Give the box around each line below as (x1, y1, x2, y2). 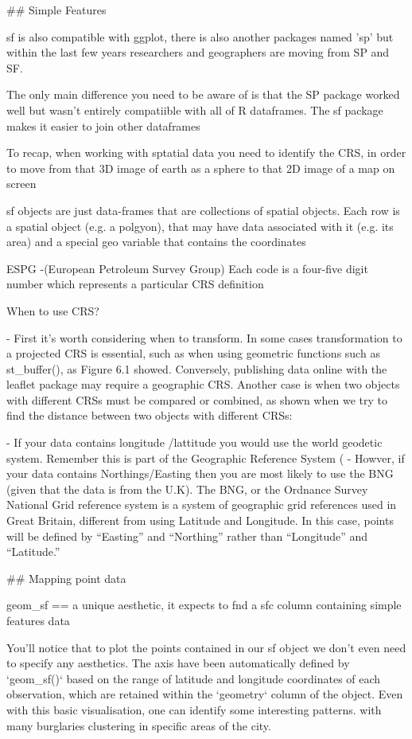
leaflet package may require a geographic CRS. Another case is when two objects (6, 376, 400, 393)
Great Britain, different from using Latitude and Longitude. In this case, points (6, 512, 394, 529)
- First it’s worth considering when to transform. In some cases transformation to (6, 329, 402, 346)
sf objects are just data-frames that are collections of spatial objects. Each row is (6, 201, 400, 218)
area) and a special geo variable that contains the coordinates (6, 233, 306, 250)
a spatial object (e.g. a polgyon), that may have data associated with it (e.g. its (6, 217, 394, 234)
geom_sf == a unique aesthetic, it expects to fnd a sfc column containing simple (6, 596, 402, 613)
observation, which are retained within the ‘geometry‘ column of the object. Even (6, 686, 403, 702)
